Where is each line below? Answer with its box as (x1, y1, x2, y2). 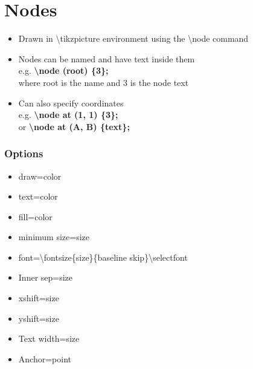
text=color (18, 190, 58, 203)
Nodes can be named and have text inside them (18, 52, 195, 65)
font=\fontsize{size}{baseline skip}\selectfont (18, 250, 188, 263)
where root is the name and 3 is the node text (18, 76, 189, 88)
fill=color (18, 210, 53, 223)
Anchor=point (18, 352, 71, 365)
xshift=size (18, 292, 59, 304)
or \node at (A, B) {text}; (18, 120, 130, 132)
